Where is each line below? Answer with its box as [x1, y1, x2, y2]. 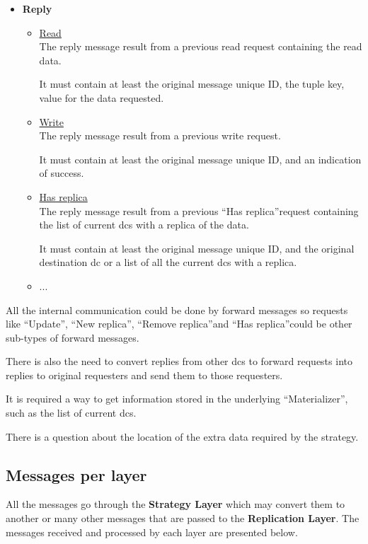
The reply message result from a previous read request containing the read [39, 39, 362, 54]
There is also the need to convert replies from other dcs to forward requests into [6, 354, 352, 369]
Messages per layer [6, 463, 147, 485]
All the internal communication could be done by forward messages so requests [6, 302, 348, 317]
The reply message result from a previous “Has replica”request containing [39, 203, 359, 218]
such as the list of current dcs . [6, 405, 137, 420]
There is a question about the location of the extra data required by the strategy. [6, 429, 359, 444]
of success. [39, 166, 84, 180]
